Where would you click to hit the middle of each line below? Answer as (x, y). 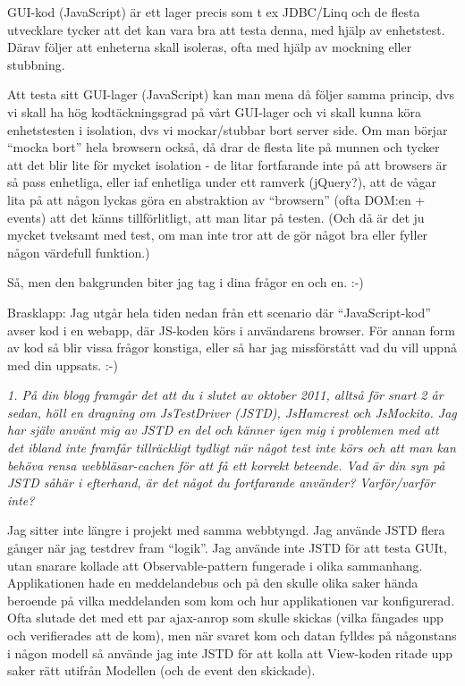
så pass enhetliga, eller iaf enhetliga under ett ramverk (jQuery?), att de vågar (222, 182)
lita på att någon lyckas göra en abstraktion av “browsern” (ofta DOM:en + (216, 199)
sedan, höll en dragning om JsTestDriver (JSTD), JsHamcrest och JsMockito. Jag (232, 412)
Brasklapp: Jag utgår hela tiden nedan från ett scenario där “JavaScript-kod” (219, 312)
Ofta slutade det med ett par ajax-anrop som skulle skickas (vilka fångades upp (225, 618)
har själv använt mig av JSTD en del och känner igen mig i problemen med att (223, 430)
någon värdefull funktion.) (79, 252)
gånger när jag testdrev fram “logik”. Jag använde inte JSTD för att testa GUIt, (227, 548)
